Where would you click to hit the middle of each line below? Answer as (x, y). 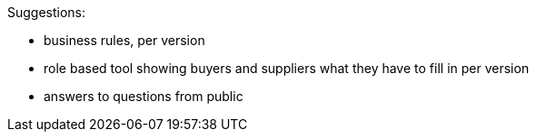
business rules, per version (124, 40)
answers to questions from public (144, 96)
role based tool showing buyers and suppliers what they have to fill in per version (287, 68)
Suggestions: (47, 12)
